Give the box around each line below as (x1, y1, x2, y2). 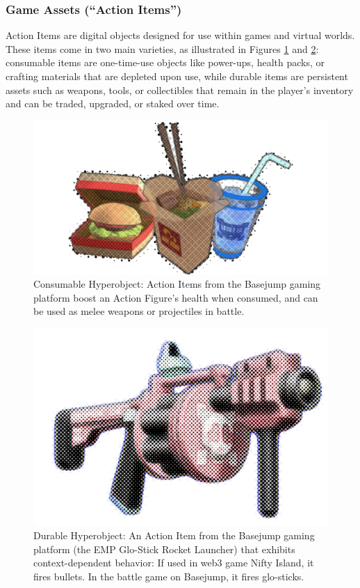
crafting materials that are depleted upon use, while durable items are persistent (6, 69, 348, 83)
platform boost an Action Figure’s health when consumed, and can (33, 290, 318, 304)
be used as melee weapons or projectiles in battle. (33, 304, 245, 318)
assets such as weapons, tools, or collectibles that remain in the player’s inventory (6, 82, 354, 97)
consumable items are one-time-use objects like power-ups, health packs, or (6, 55, 325, 70)
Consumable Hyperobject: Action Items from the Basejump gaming (33, 277, 321, 291)
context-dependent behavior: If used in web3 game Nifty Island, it (33, 555, 314, 570)
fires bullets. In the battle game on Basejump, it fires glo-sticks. (33, 569, 304, 584)
